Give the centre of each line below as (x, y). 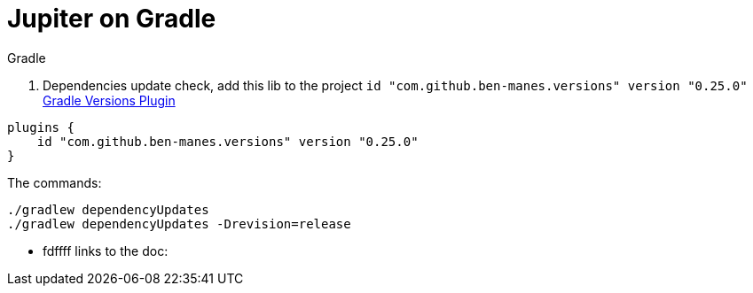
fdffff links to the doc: (106, 251)
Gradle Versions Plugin (109, 100)
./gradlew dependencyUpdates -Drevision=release (179, 224)
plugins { (41, 127)
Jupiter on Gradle (112, 19)
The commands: (55, 182)
